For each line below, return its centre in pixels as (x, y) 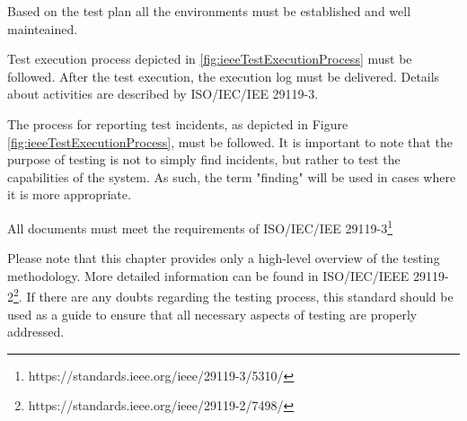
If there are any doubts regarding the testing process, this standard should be (240, 297)
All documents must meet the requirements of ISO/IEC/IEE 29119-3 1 (200, 226)
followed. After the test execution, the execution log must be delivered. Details (224, 76)
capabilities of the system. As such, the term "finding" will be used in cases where (232, 176)
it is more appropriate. (69, 194)
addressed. (36, 332)
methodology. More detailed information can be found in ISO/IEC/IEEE (208, 275)
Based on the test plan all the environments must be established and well (209, 11)
